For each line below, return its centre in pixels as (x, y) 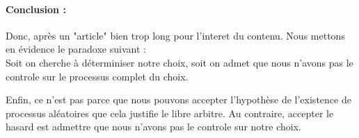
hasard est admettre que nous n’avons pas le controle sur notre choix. (153, 127)
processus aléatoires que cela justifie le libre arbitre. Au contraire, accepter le (170, 113)
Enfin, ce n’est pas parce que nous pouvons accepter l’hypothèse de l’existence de (178, 100)
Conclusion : (36, 9)
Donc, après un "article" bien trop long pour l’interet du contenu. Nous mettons (175, 35)
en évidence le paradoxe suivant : (76, 49)
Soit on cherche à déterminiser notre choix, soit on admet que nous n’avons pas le (179, 62)
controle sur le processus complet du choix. (97, 76)
